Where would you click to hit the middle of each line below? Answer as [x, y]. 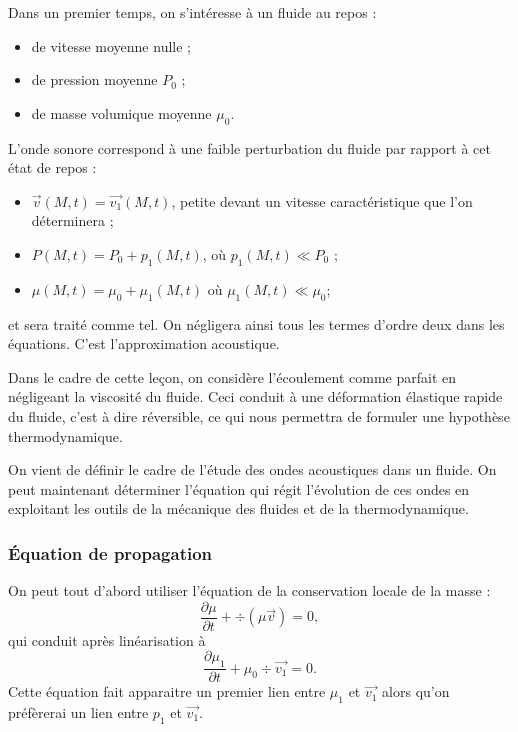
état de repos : [52, 167]
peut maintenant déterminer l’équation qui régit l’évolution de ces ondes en [239, 488]
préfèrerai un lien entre [78, 711]
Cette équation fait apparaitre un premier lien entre [167, 691]
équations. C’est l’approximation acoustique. [144, 343]
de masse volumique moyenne [121, 112]
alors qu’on [416, 691]
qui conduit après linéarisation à [107, 639]
